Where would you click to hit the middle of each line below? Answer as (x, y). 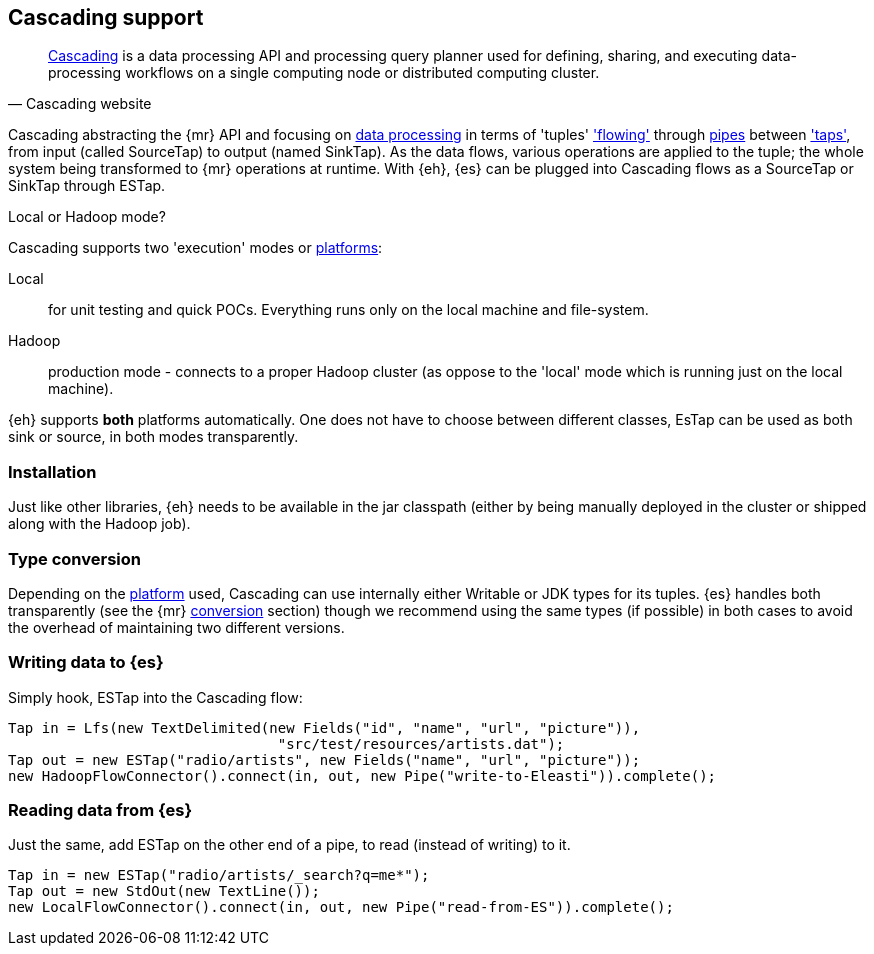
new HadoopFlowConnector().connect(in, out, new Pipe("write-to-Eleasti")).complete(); (362, 775)
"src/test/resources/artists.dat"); (421, 743)
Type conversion (74, 558)
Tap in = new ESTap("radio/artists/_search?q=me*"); (219, 875)
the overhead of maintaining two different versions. (176, 627)
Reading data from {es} (100, 810)
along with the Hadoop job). (99, 524)
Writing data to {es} (86, 662)
